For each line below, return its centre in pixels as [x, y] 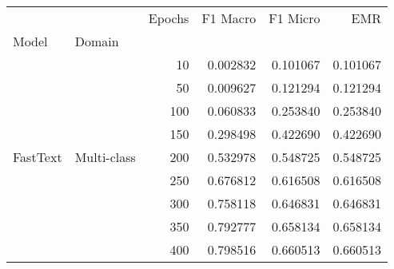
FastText [38, 157]
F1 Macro [229, 18]
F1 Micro [295, 18]
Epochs [169, 18]
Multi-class [105, 157]
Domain [97, 41]
